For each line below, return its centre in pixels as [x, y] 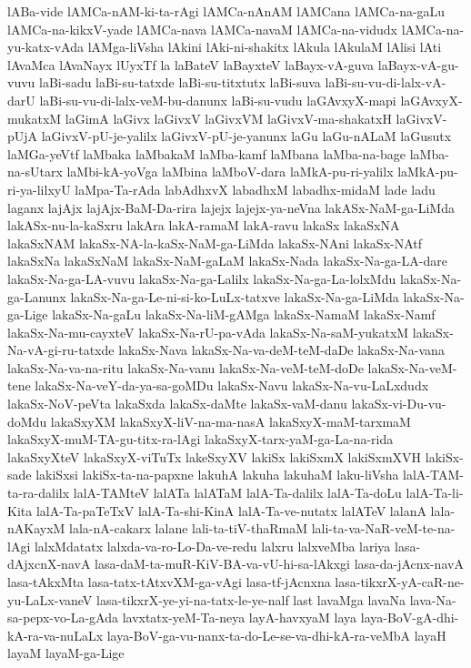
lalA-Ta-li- [435, 493]
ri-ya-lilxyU [39, 189]
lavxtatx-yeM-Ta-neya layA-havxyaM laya [240, 617]
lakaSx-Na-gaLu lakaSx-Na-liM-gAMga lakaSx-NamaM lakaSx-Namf [244, 314]
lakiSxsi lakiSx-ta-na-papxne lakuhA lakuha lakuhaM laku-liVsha [217, 475]
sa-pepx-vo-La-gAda [63, 617]
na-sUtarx [35, 172]
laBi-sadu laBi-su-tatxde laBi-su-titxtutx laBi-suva [180, 82]
